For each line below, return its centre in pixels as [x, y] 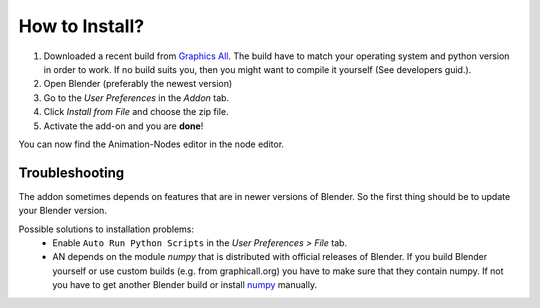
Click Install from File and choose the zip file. [136, 112]
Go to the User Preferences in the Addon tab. [136, 97]
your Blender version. [62, 211]
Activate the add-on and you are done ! [123, 126]
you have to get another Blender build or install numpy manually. [185, 285]
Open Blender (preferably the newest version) [138, 84]
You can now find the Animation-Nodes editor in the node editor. [151, 144]
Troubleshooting [71, 172]
